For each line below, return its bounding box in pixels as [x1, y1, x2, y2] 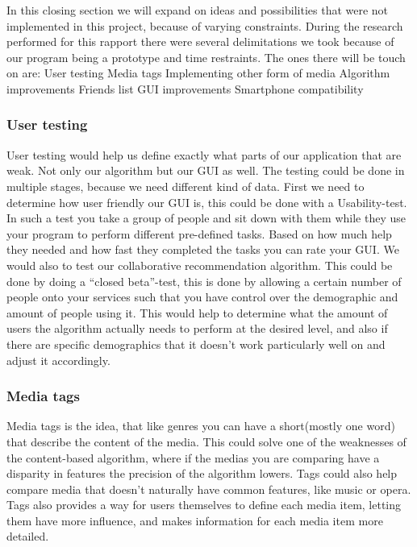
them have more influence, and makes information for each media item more [6, 512, 383, 528]
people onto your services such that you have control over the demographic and [6, 288, 398, 305]
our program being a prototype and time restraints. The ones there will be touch [6, 48, 406, 65]
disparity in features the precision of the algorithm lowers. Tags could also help [6, 465, 398, 482]
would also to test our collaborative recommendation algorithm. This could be [6, 256, 393, 273]
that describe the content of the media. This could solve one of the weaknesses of [6, 433, 407, 450]
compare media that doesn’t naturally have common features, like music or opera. [6, 480, 411, 497]
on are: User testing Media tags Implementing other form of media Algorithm [6, 64, 390, 81]
